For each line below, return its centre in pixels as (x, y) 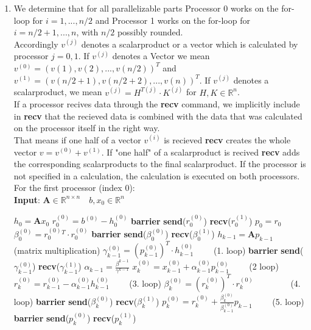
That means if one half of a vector (77, 139)
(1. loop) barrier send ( (258, 250)
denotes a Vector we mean (161, 56)
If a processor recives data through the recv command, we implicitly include (157, 104)
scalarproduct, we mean (58, 92)
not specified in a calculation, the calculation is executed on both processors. (157, 175)
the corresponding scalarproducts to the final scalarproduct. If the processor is (160, 164)
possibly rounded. (150, 32)
